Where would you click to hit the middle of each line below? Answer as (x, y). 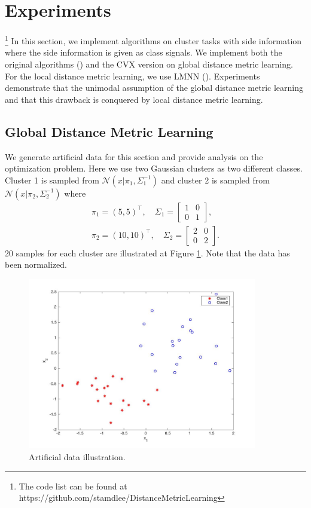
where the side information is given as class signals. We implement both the (144, 52)
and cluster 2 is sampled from (215, 180)
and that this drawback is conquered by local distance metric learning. (134, 99)
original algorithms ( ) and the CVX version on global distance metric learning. (149, 64)
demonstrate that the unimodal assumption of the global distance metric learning (154, 88)
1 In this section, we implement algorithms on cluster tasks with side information (153, 40)
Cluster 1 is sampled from (52, 180)
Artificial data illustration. (77, 457)
